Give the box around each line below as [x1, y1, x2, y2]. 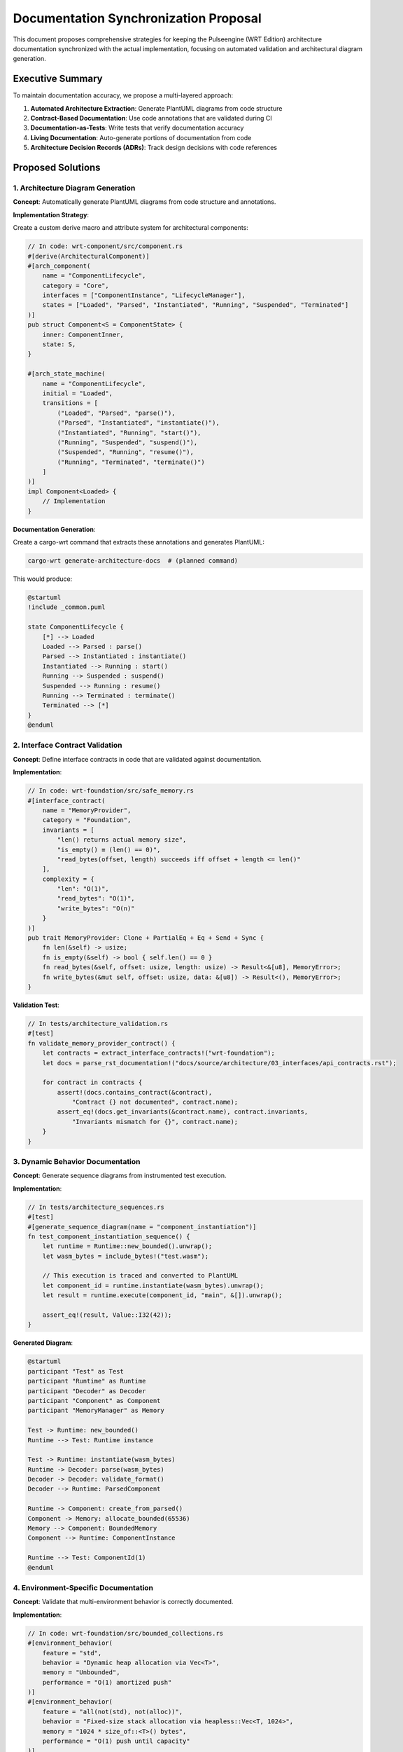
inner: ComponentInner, [42, 330, 124, 338]
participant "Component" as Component [27, 1397, 161, 1404]
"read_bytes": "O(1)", [57, 894, 136, 903]
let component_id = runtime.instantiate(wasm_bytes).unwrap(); [42, 1281, 264, 1289]
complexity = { [42, 875, 94, 883]
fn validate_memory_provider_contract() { [27, 1039, 176, 1047]
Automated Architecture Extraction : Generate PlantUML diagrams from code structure [30, 104, 283, 112]
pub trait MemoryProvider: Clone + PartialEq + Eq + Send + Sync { [27, 934, 264, 942]
